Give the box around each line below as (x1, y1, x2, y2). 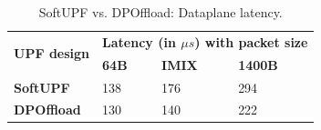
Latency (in (102, 32, 176, 51)
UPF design (14, 44, 90, 63)
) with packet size (194, 32, 308, 51)
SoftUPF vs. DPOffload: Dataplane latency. (38, 3, 283, 21)
